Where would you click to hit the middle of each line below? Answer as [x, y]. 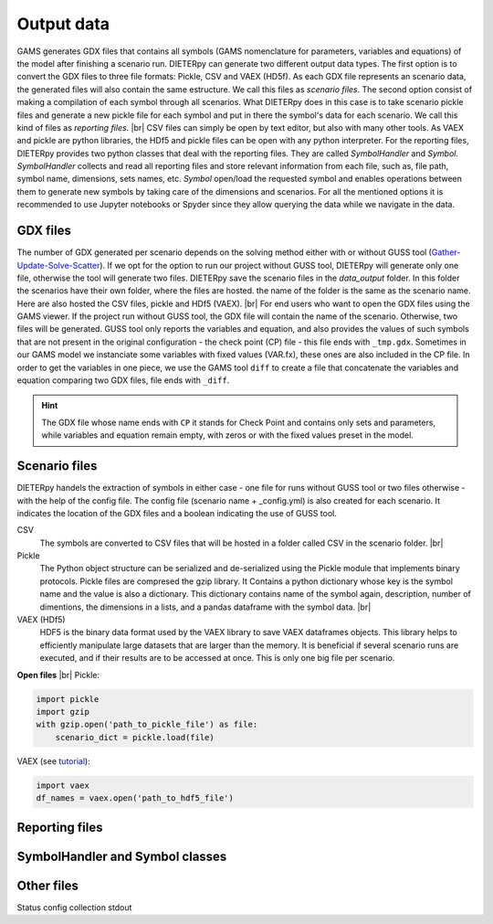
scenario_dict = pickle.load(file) [135, 737]
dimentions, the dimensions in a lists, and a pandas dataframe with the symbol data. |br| [205, 607]
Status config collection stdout [74, 907]
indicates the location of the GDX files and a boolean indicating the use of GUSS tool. [177, 513]
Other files [48, 885]
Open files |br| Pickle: [58, 674]
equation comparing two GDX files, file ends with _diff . [123, 380]
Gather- [446, 252]
